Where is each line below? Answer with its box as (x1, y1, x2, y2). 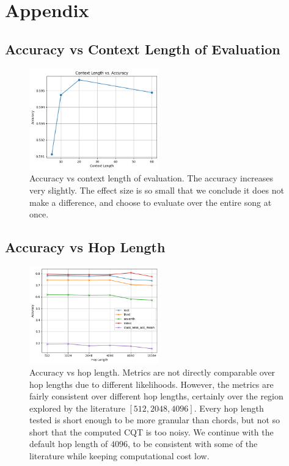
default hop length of (29, 437, 108, 450)
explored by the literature (29, 401, 125, 414)
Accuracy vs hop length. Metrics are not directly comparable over (29, 365, 276, 378)
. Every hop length (194, 401, 264, 414)
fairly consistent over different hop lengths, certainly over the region (29, 390, 284, 402)
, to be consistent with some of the (128, 437, 258, 450)
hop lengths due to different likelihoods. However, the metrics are (29, 377, 274, 390)
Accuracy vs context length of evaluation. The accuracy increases (29, 172, 273, 184)
